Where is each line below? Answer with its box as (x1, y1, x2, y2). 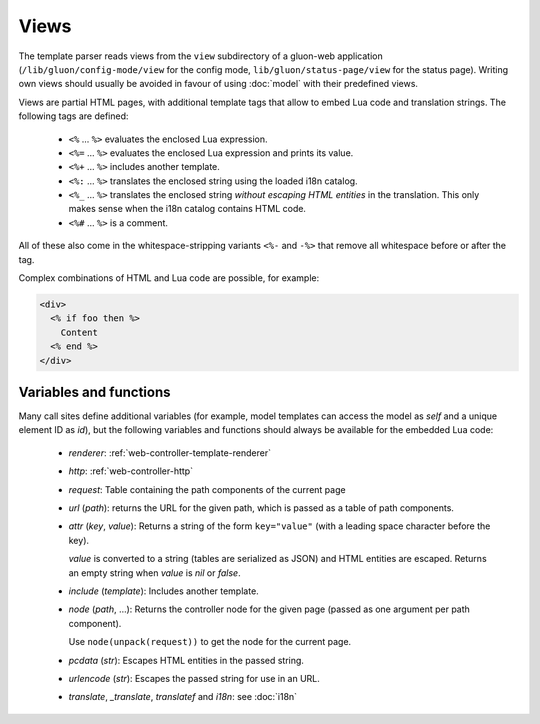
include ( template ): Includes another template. (68, 585, 259, 597)
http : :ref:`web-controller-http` (68, 465, 194, 477)
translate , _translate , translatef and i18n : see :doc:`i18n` (68, 691, 298, 703)
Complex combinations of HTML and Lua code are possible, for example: (18, 272, 320, 284)
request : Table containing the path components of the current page (68, 483, 346, 495)
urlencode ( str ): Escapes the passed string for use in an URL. (68, 672, 320, 684)
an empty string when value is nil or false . (68, 566, 241, 579)
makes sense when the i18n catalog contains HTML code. (68, 203, 307, 215)
